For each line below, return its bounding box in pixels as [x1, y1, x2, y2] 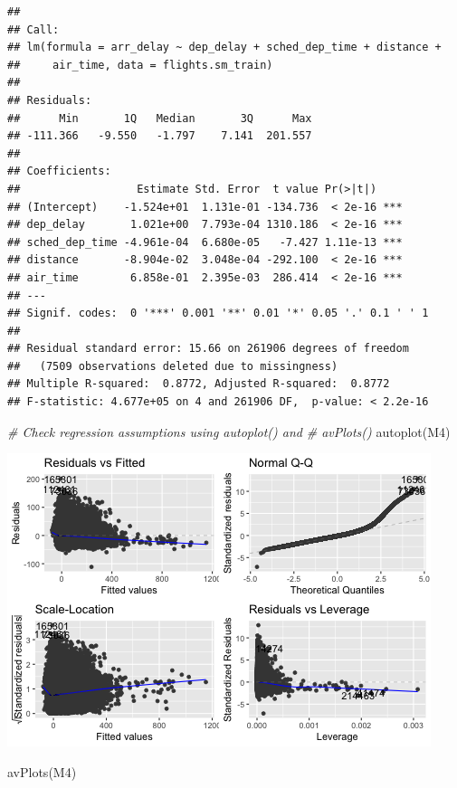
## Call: [7, 23, 60, 36]
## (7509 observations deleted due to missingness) [7, 359, 338, 373]
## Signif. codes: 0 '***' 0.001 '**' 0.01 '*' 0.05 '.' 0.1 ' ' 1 [7, 307, 429, 320]
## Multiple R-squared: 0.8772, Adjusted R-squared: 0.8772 [7, 377, 390, 391]
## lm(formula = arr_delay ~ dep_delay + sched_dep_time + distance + [7, 41, 442, 54]
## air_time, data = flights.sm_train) [7, 58, 273, 71]
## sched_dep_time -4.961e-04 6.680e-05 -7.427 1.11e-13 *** [7, 235, 403, 249]
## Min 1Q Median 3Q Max [7, 111, 312, 125]
